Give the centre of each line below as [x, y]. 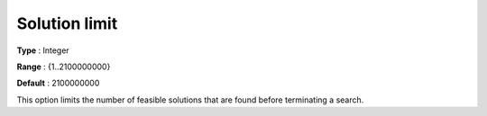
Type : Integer [43, 50]
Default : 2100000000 [58, 83]
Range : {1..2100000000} [64, 67]
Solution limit [67, 23]
